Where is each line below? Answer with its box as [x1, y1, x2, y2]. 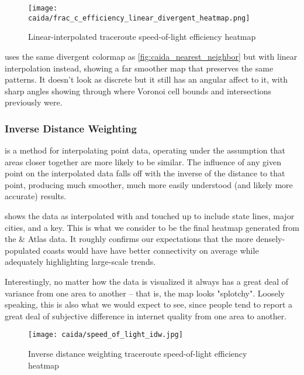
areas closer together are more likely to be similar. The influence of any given [5, 155, 281, 168]
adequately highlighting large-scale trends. [5, 255, 156, 268]
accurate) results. [5, 190, 67, 202]
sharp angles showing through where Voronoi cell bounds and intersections [5, 84, 272, 97]
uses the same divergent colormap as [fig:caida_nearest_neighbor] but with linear [5, 50, 298, 62]
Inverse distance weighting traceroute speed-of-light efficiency [28, 347, 247, 360]
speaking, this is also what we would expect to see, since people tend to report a [5, 298, 293, 311]
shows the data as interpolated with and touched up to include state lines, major [5, 210, 295, 222]
